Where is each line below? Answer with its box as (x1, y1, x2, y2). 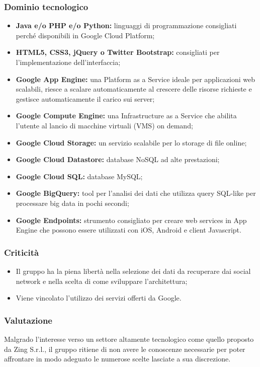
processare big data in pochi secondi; (16, 197, 129, 208)
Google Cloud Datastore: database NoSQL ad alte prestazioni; (16, 154, 220, 165)
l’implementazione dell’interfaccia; (16, 57, 121, 67)
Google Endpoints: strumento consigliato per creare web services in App (16, 214, 247, 225)
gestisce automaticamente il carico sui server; (16, 93, 155, 104)
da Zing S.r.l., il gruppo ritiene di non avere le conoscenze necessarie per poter (4, 343, 245, 354)
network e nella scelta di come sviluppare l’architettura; (16, 275, 188, 286)
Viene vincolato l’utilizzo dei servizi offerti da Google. (16, 292, 182, 303)
